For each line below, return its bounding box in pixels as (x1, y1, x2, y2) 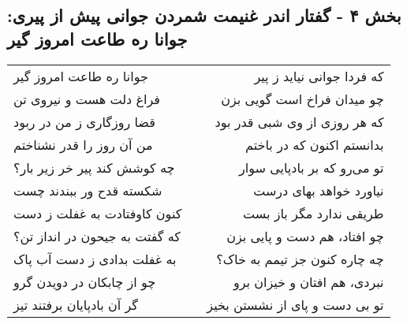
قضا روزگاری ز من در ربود (13, 112, 155, 131)
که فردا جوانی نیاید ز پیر (254, 66, 384, 85)
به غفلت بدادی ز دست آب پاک (13, 249, 177, 268)
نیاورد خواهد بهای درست (253, 181, 384, 199)
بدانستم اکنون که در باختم (245, 135, 384, 154)
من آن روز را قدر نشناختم (13, 135, 153, 154)
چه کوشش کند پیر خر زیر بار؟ (13, 158, 175, 177)
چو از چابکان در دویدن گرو (13, 272, 156, 291)
